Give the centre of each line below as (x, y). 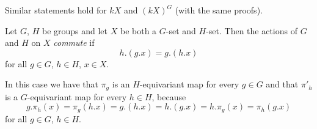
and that (282, 84)
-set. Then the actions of (252, 30)
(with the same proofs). (219, 10)
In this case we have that (52, 84)
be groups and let (75, 30)
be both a (138, 30)
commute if (74, 42)
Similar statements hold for (56, 10)
